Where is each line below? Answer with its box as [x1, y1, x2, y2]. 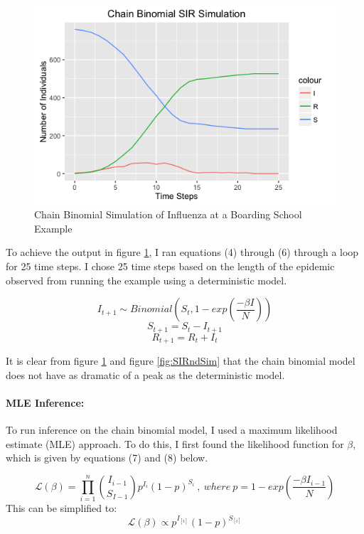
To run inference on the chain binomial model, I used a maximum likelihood [6, 422, 338, 437]
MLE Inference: [6, 395, 85, 410]
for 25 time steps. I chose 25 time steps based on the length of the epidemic [6, 259, 335, 274]
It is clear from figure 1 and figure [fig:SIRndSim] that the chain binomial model [6, 353, 355, 368]
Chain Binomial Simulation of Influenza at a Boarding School [34, 207, 302, 222]
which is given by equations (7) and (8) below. [6, 450, 208, 465]
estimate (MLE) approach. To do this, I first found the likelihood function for [6, 436, 344, 451]
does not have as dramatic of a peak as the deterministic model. [6, 367, 285, 382]
